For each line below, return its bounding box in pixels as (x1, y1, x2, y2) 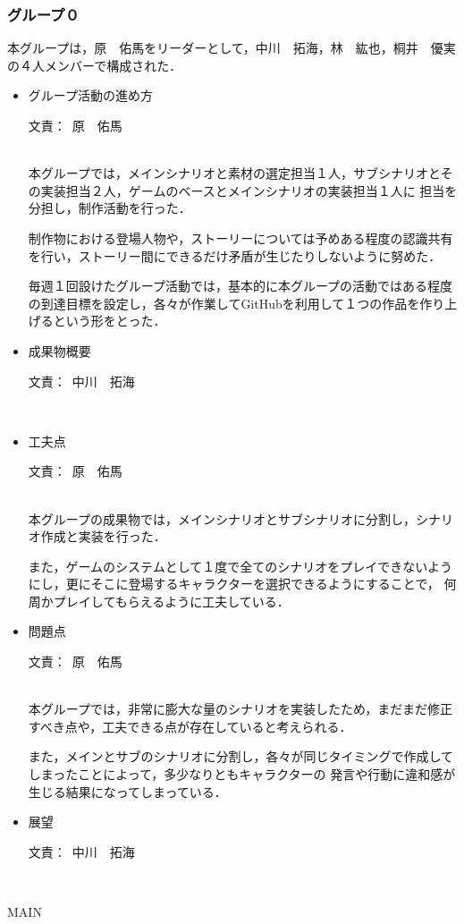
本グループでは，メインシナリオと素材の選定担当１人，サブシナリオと (28, 164, 441, 182)
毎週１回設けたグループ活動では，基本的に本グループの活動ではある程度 (28, 276, 453, 295)
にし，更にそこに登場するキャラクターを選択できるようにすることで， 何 (28, 574, 457, 593)
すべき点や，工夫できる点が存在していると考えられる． (28, 716, 352, 735)
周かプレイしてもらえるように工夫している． (28, 591, 290, 610)
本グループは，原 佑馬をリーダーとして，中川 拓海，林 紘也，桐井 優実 (7, 38, 456, 57)
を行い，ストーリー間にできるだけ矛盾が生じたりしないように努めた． (28, 246, 442, 265)
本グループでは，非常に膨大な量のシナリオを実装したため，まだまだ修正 (28, 699, 452, 718)
